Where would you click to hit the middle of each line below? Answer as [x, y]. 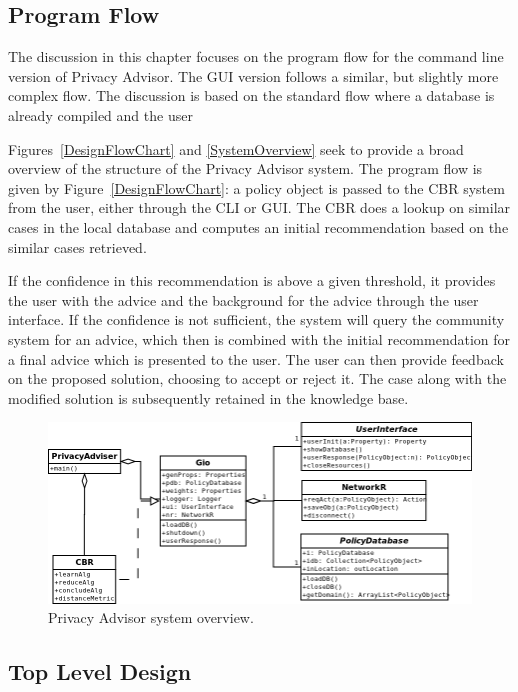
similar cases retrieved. [77, 246]
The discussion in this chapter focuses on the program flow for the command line [256, 56]
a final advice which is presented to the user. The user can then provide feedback [256, 358]
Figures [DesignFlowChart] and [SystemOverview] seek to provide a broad [236, 148]
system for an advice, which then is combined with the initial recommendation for [259, 338]
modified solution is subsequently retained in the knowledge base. [208, 397]
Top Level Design [100, 671]
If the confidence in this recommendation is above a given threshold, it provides [252, 280]
